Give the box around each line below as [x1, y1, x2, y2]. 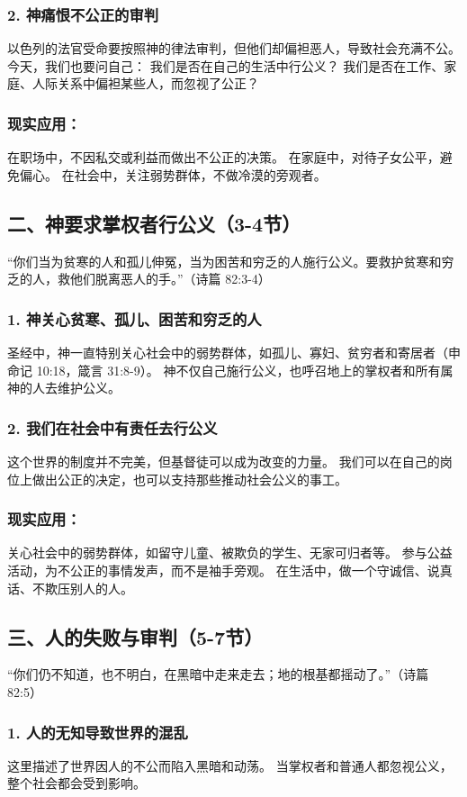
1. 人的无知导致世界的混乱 [7, 720, 188, 743]
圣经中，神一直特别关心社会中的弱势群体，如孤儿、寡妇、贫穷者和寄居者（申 [7, 343, 461, 362]
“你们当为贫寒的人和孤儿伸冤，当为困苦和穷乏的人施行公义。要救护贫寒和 [7, 251, 442, 270]
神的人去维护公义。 [7, 378, 121, 397]
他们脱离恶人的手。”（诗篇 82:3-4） [69, 269, 271, 288]
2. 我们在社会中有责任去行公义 [7, 416, 218, 439]
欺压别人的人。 [44, 578, 133, 597]
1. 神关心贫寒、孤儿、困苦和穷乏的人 [7, 307, 262, 330]
